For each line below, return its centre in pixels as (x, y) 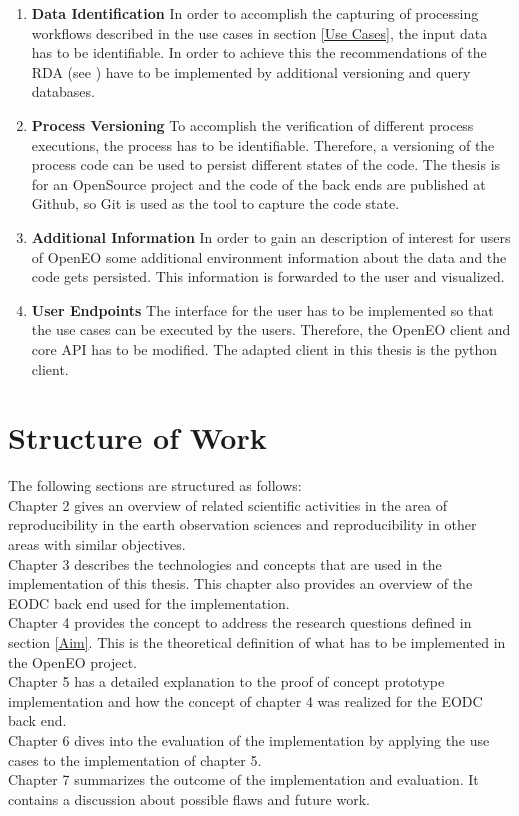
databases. (63, 91)
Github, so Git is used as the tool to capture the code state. (215, 203)
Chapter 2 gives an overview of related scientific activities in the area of (228, 504)
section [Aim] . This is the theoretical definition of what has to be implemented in (257, 641)
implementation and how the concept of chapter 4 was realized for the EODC (245, 700)
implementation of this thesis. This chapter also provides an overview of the (240, 583)
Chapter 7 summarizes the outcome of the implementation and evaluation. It (243, 779)
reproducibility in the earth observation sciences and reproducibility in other (242, 524)
